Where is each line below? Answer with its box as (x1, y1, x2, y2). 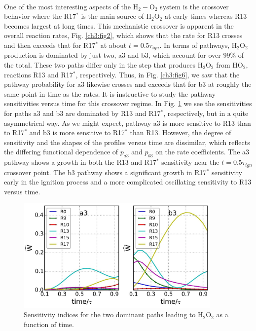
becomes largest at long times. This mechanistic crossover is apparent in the (4, 20, 234, 31)
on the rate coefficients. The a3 (155, 147, 250, 157)
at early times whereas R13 (164, 11, 247, 21)
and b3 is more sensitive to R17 (29, 127, 125, 138)
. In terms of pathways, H (159, 39, 237, 50)
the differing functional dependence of (4, 147, 118, 157)
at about (100, 39, 127, 50)
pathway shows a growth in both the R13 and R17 (4, 157, 156, 167)
